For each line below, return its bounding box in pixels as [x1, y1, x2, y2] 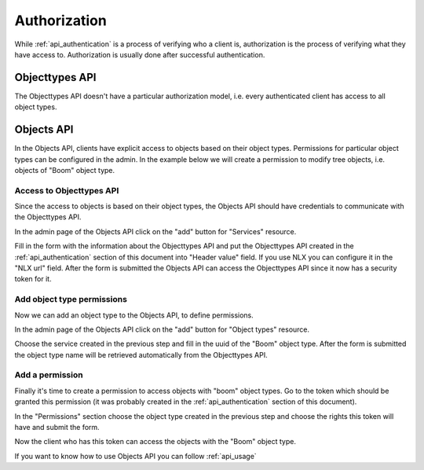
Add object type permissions [14, 294, 127, 305]
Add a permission [14, 369, 83, 380]
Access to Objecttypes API [14, 185, 119, 196]
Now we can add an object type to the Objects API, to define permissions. [14, 310, 254, 320]
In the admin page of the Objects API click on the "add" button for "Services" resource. [14, 226, 297, 236]
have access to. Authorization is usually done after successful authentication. [14, 50, 265, 59]
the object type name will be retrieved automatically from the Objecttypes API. [14, 350, 268, 359]
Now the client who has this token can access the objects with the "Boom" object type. [14, 437, 296, 446]
